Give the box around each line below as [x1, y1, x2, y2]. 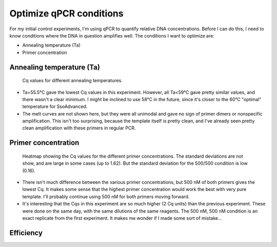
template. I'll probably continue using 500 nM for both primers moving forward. [22, 193, 190, 200]
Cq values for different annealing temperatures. [22, 78, 123, 84]
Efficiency [9, 229, 43, 237]
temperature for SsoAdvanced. [22, 103, 88, 110]
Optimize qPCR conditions [9, 8, 124, 19]
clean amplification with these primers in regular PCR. [22, 125, 136, 131]
